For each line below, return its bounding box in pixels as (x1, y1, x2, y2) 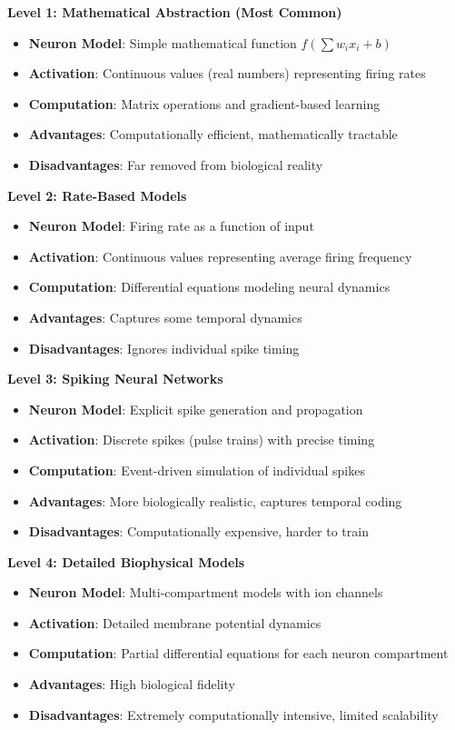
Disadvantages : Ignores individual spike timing (28, 338, 300, 357)
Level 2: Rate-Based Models (7, 185, 187, 205)
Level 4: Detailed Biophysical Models (7, 552, 245, 571)
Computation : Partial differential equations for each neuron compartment (28, 644, 449, 663)
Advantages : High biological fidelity (28, 675, 235, 694)
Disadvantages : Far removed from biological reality (28, 155, 323, 174)
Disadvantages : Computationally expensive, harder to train (28, 522, 369, 541)
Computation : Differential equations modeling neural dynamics (28, 277, 391, 296)
